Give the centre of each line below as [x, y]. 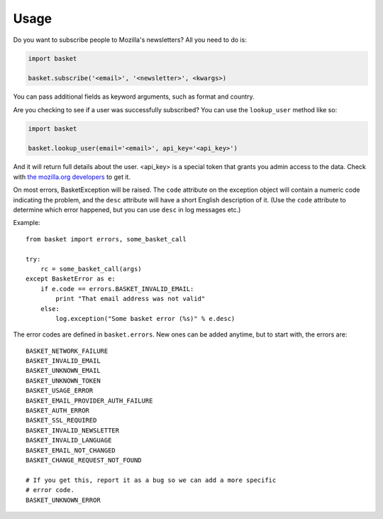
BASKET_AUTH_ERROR [58, 411]
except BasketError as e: [71, 279]
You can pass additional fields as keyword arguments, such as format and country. [134, 97]
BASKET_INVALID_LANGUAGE [69, 441]
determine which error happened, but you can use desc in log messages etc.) [127, 210]
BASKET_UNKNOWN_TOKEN [63, 381]
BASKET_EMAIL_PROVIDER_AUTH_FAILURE [89, 400]
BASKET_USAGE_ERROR [60, 391]
